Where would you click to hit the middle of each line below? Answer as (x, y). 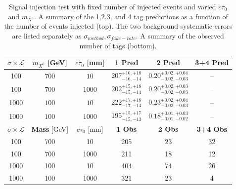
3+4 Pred (212, 62)
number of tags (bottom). (118, 45)
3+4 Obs (212, 129)
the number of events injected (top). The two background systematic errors (118, 26)
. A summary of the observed (180, 35)
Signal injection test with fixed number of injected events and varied (113, 6)
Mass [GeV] (50, 129)
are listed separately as (47, 35)
